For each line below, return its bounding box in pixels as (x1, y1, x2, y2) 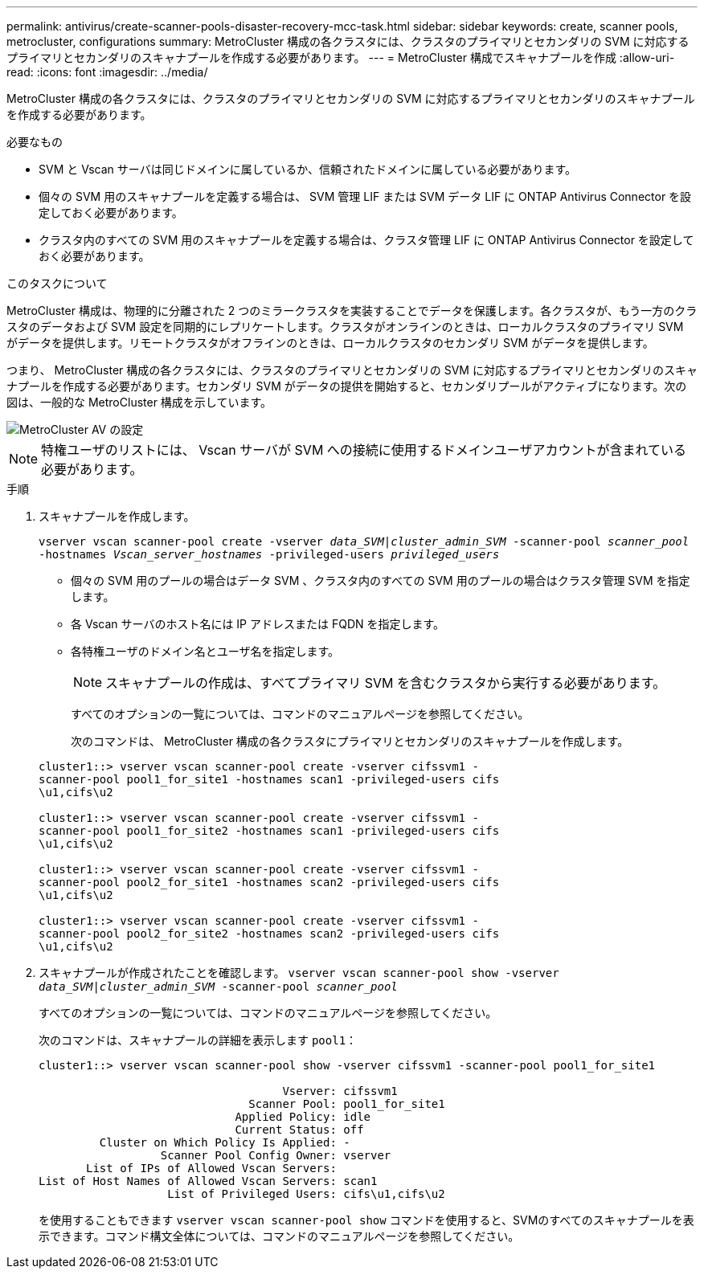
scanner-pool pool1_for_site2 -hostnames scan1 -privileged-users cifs (39, 824, 500, 837)
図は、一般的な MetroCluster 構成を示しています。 (6, 395, 272, 409)
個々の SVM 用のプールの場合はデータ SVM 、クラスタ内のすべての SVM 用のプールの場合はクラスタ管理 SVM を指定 (71, 574, 690, 587)
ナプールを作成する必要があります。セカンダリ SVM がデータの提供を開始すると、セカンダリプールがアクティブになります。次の (6, 379, 687, 393)
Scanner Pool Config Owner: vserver (160, 1149, 391, 1162)
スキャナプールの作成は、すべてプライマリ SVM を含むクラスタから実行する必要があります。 (105, 675, 666, 691)
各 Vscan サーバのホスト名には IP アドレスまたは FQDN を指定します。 (71, 617, 445, 631)
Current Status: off (235, 1123, 364, 1136)
